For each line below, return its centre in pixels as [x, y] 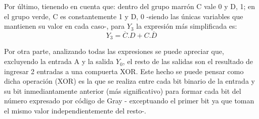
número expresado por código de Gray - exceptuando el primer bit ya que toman [129, 101]
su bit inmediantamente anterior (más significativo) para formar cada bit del [123, 91]
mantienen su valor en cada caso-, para [64, 26]
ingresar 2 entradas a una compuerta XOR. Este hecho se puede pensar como [124, 71]
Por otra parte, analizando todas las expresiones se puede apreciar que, [114, 51]
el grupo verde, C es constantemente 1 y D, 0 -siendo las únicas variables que [124, 16]
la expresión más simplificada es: [187, 26]
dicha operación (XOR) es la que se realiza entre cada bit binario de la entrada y [129, 81]
